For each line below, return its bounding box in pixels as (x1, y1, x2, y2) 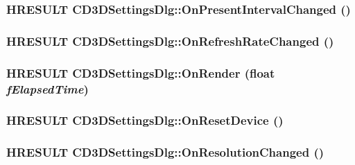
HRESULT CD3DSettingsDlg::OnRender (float (6, 64, 275, 81)
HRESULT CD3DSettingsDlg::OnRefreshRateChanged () (6, 32, 334, 49)
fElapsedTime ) (6, 80, 89, 97)
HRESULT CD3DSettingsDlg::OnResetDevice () (6, 112, 284, 129)
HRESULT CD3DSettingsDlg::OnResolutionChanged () (6, 144, 324, 161)
